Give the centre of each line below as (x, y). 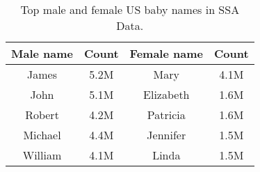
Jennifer (166, 135)
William (42, 155)
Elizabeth (166, 94)
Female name (166, 53)
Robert (42, 115)
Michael (42, 135)
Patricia (166, 115)
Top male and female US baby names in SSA (130, 9)
